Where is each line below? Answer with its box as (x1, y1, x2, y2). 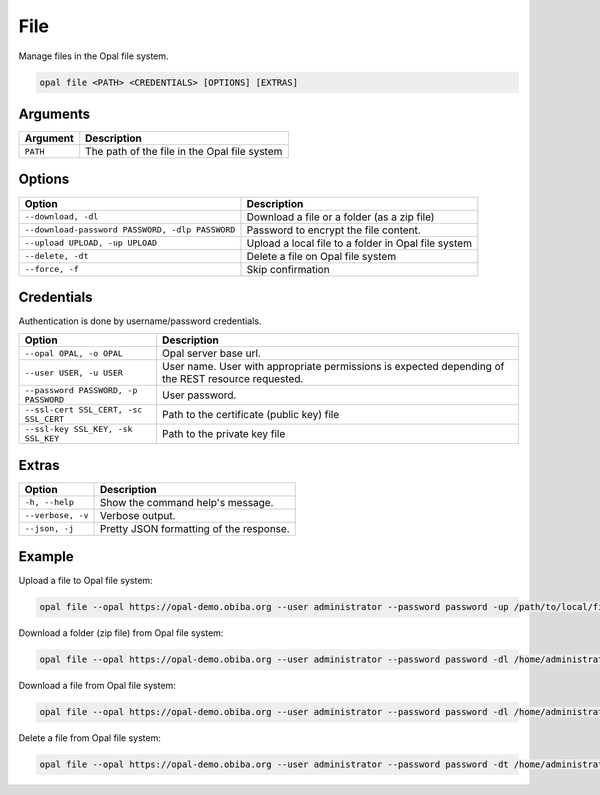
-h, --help (24, 497, 75, 508)
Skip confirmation (246, 262, 330, 276)
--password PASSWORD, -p (24, 385, 138, 396)
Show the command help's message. (99, 495, 274, 509)
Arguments (18, 105, 91, 122)
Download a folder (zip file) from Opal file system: (18, 627, 224, 639)
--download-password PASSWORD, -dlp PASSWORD (24, 225, 236, 235)
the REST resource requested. (161, 372, 304, 386)
